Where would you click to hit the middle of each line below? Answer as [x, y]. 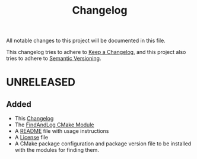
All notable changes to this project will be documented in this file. [86, 41]
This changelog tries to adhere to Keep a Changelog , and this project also [96, 52]
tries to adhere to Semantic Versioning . [54, 58]
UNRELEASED [41, 82]
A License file [31, 138]
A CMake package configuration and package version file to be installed [103, 144]
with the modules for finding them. [57, 150]
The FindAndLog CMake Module [54, 125]
